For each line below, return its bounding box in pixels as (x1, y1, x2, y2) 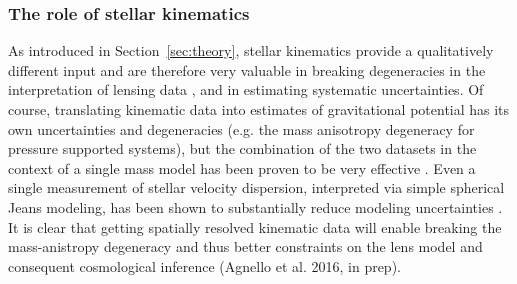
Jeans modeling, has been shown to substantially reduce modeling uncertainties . (8, 196, 503, 217)
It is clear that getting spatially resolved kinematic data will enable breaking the (8, 216, 502, 237)
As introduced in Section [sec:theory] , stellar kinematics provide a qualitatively (8, 40, 494, 61)
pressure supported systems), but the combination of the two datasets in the (8, 138, 477, 159)
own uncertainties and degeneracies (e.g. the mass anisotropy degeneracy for (8, 118, 475, 139)
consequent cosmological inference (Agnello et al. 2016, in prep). (8, 255, 401, 276)
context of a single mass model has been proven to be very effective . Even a (8, 157, 476, 178)
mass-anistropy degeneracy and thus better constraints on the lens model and (8, 236, 483, 257)
